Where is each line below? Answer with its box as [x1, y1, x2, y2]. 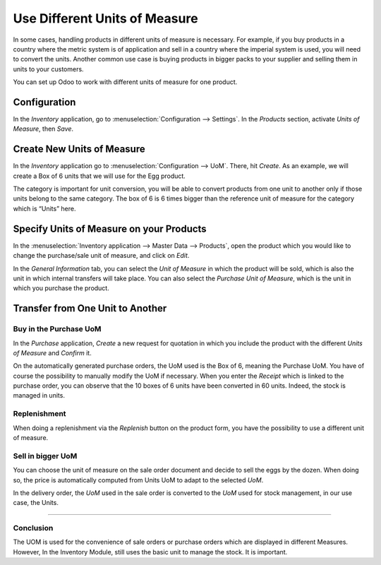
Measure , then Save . [13, 124, 74, 133]
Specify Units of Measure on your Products [13, 222, 207, 234]
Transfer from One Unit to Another [13, 302, 167, 314]
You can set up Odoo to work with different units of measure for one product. [13, 78, 238, 86]
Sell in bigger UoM [13, 451, 78, 460]
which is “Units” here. [13, 204, 76, 213]
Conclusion [13, 523, 54, 533]
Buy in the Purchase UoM [13, 324, 102, 334]
